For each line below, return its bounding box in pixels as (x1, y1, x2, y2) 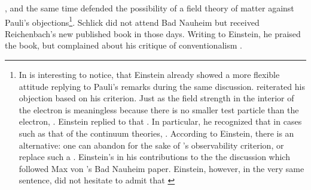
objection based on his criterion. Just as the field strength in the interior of (19, 92, 294, 104)
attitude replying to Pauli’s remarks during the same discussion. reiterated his (19, 80, 305, 92)
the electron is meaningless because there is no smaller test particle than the (19, 103, 299, 116)
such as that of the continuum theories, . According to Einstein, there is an (19, 127, 294, 139)
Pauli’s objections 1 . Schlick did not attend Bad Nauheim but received (5, 14, 260, 28)
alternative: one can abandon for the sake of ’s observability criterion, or (19, 138, 284, 151)
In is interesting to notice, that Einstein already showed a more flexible (19, 68, 280, 81)
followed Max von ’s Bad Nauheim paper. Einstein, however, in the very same (19, 162, 304, 174)
